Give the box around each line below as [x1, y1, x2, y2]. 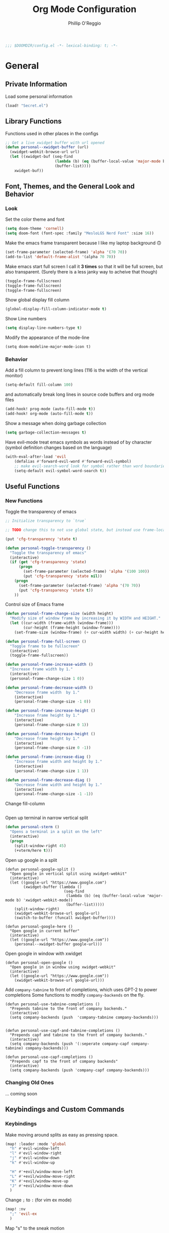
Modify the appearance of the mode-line [5, 334, 90, 340]
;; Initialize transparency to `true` [5, 518, 87, 523]
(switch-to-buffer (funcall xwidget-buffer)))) [14, 915, 116, 920]
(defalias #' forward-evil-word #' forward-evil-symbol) [14, 459, 132, 464]
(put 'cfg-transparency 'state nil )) [23, 574, 102, 579]
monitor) [5, 373, 23, 379]
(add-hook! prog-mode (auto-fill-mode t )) [5, 406, 96, 412]
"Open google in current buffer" [10, 928, 80, 933]
